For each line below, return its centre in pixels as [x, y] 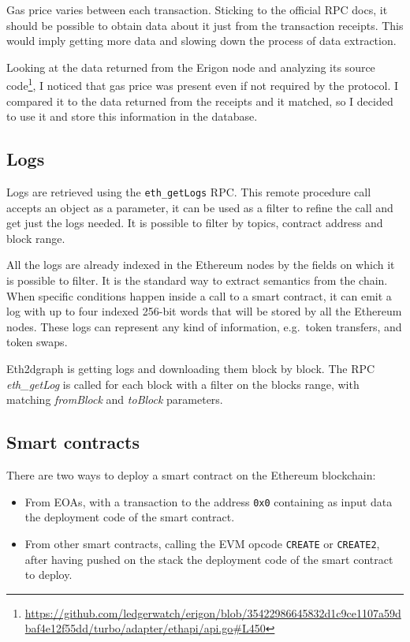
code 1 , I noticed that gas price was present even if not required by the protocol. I [203, 84]
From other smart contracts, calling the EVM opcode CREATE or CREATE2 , [202, 543]
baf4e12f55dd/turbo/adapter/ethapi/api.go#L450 [145, 628]
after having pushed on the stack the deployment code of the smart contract [209, 559]
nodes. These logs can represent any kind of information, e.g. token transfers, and [204, 326]
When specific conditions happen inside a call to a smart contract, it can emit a [199, 295]
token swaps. [37, 342]
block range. [36, 238]
